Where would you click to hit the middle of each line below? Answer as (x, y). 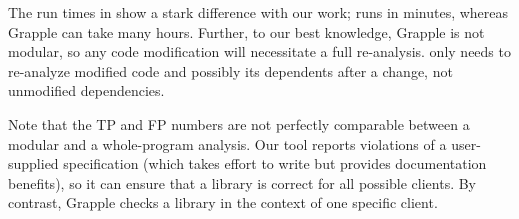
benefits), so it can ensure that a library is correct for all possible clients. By (242, 182)
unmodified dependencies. (86, 90)
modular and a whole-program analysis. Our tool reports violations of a (227, 143)
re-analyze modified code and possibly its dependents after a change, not (230, 70)
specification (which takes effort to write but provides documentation (275, 163)
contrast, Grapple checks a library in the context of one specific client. (223, 202)
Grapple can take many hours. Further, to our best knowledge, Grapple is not (246, 31)
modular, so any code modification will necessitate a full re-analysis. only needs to (259, 51)
